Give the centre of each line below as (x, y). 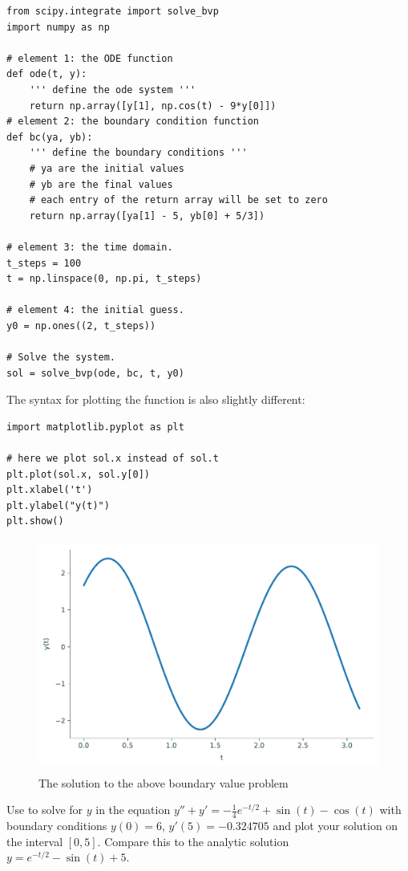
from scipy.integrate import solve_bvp (113, 11)
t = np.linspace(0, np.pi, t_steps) (104, 279)
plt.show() (35, 521)
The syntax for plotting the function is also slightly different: (156, 399)
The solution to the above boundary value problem (164, 782)
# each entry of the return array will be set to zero (178, 200)
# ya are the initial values (107, 168)
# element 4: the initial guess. (95, 310)
